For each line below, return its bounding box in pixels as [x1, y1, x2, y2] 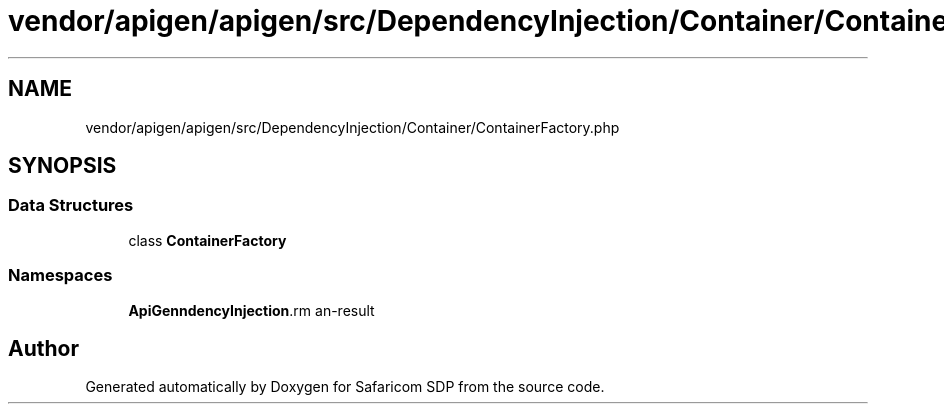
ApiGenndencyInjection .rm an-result [128, 301, 375, 319]
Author [8, 335, 79, 361]
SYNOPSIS [8, 153, 117, 179]
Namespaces [8, 265, 113, 286]
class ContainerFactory [128, 231, 287, 249]
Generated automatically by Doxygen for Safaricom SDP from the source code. [85, 378, 605, 396]
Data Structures [8, 195, 134, 216]
